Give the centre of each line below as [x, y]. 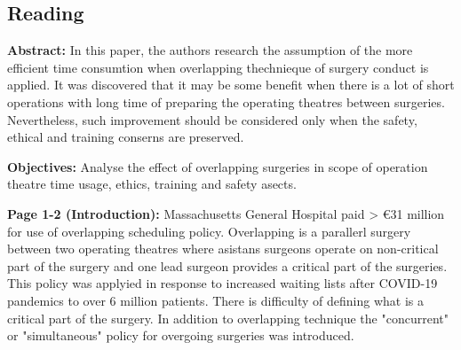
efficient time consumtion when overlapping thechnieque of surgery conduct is [218, 67]
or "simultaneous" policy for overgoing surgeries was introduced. [181, 335]
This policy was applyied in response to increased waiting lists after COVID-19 [223, 283]
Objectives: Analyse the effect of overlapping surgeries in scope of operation [218, 166]
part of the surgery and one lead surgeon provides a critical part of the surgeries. [227, 265]
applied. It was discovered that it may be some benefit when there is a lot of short [231, 85]
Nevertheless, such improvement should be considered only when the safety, [212, 119]
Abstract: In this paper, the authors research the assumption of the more [210, 50]
